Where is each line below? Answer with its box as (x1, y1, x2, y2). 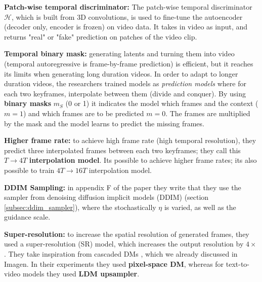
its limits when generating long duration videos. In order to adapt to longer (4, 68, 238, 79)
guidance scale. (4, 211, 51, 222)
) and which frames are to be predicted (23, 108, 144, 118)
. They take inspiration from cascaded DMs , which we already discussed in (4, 249, 238, 259)
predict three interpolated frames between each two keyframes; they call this (4, 145, 241, 155)
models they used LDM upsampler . (22, 268, 140, 279)
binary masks (4, 98, 52, 109)
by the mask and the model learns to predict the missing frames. (4, 118, 204, 128)
